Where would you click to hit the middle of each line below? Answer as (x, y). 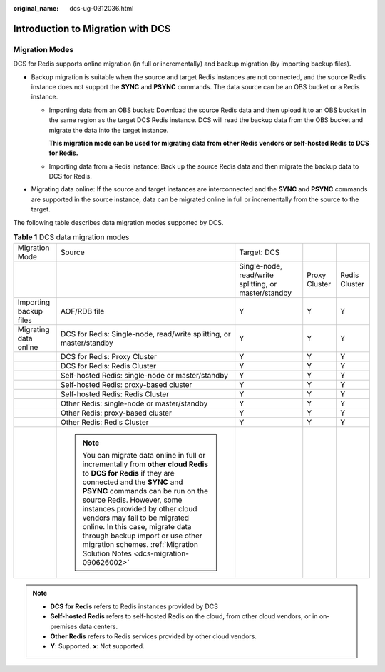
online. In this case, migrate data (137, 527)
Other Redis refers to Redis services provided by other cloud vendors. (153, 636)
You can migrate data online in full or (144, 456)
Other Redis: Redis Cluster (105, 423)
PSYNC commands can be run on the (145, 491)
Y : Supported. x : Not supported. (98, 646)
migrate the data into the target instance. (109, 130)
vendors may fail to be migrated (135, 518)
